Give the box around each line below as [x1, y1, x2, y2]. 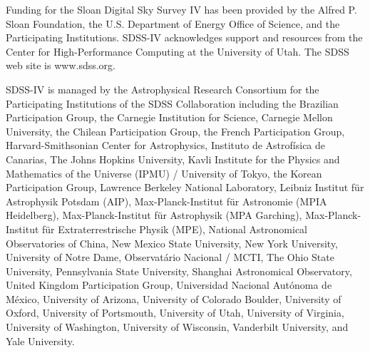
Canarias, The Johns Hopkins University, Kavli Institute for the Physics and [6, 151, 340, 166]
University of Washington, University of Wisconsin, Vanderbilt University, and [6, 319, 349, 334]
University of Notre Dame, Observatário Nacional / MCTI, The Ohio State [6, 250, 334, 265]
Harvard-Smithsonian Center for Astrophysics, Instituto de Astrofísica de [6, 138, 326, 153]
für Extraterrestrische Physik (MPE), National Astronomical [42, 221, 308, 236]
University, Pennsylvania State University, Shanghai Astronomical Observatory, [6, 263, 352, 278]
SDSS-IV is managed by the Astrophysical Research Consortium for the [6, 81, 319, 96]
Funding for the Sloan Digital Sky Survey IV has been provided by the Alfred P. [6, 2, 357, 16]
